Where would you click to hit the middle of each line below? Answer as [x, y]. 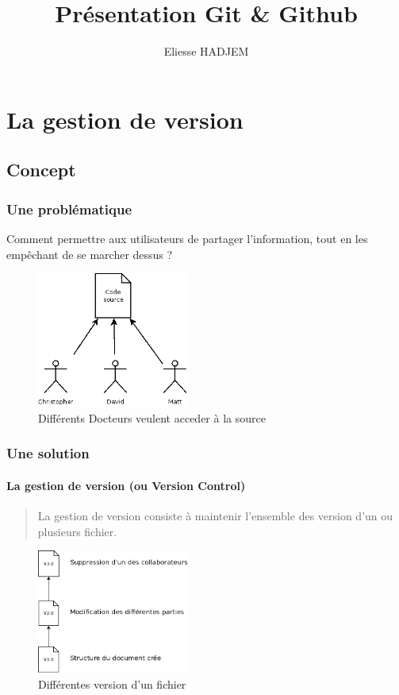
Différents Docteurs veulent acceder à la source [152, 417]
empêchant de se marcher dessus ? [90, 254]
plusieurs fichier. [77, 531]
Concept [41, 170]
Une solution [48, 453]
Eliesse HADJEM [206, 51]
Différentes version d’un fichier [112, 683]
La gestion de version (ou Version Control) [126, 485]
